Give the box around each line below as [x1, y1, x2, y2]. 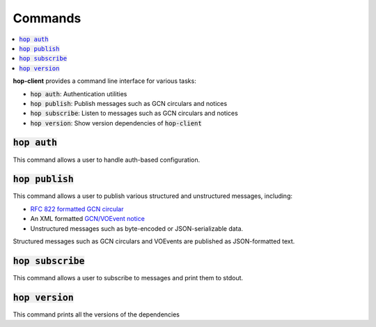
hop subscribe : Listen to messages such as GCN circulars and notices [30, 109, 238, 118]
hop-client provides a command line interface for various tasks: [13, 77, 196, 85]
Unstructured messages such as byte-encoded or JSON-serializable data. [30, 224, 244, 233]
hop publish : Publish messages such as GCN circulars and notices [30, 99, 228, 107]
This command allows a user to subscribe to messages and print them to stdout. [13, 273, 244, 282]
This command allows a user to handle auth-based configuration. [13, 155, 201, 164]
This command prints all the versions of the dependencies [13, 310, 180, 319]
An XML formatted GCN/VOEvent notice [30, 215, 146, 223]
